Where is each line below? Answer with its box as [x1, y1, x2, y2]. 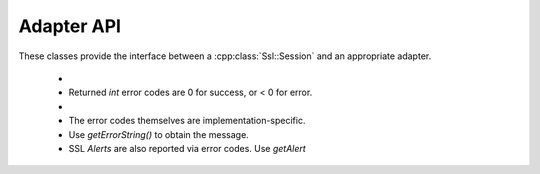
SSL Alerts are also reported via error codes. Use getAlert [68, 142, 307, 154]
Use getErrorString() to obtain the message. [68, 128, 249, 140]
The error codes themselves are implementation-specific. [68, 115, 306, 127]
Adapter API [18, 15, 122, 37]
